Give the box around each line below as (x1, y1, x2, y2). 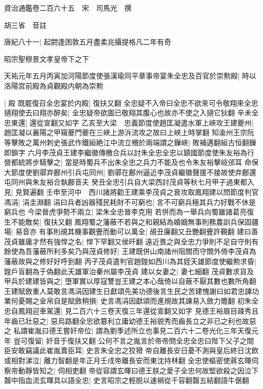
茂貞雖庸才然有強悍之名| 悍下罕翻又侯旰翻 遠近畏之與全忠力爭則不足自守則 (4, 236, 252, 246)
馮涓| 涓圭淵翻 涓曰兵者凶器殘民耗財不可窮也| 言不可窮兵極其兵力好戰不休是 (4, 196, 256, 207)
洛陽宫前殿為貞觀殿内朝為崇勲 (4, 80, 103, 91)
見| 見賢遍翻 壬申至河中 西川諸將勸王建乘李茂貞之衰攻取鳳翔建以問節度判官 (4, 186, 259, 197)
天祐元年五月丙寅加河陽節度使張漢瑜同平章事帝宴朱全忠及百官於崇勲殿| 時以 (4, 70, 256, 81)
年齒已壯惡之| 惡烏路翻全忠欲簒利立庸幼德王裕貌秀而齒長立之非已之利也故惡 (4, 315, 256, 326)
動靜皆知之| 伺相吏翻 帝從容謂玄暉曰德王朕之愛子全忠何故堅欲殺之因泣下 (18, 365, 259, 375)
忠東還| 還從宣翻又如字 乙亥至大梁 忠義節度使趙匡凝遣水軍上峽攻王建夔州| (4, 117, 254, 127)
